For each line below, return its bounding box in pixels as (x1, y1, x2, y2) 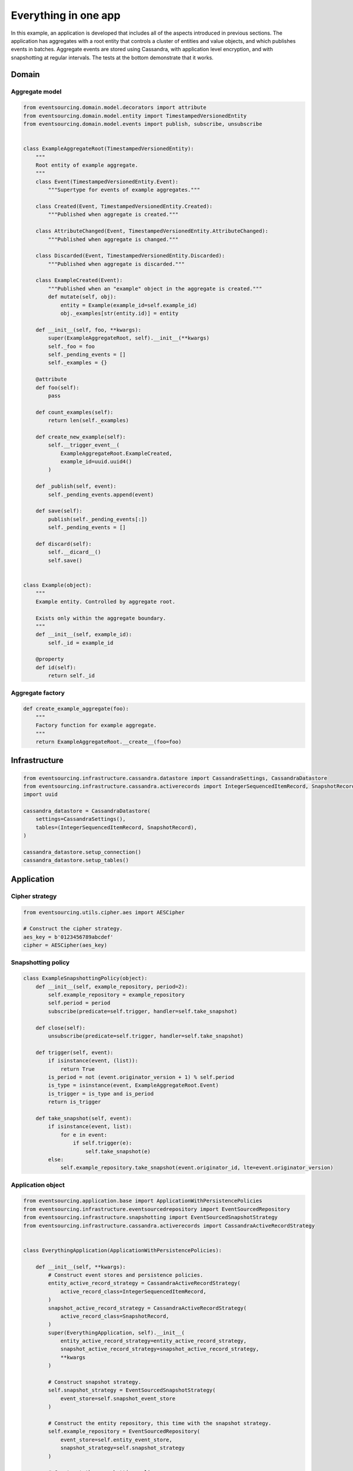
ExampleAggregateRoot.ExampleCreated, (60, 450, 173, 457)
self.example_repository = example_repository (48, 991, 185, 999)
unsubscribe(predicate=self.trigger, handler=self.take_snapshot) (48, 1033, 244, 1040)
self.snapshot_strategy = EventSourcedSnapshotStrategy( (48, 1387, 216, 1394)
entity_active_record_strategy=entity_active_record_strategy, (60, 1337, 247, 1344)
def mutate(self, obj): (48, 294, 117, 300)
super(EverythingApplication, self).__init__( (48, 1329, 185, 1336)
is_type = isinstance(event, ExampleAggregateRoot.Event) (48, 1082, 219, 1089)
